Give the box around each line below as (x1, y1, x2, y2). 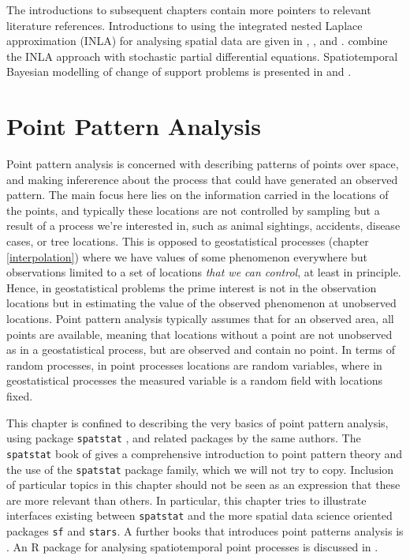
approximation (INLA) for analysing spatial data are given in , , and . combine (6, 32, 388, 49)
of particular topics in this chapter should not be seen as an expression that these (6, 476, 401, 493)
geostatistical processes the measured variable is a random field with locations (6, 372, 383, 389)
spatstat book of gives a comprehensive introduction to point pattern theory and (6, 445, 403, 461)
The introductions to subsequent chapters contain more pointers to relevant (6, 2, 371, 17)
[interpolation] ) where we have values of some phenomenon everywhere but (6, 248, 368, 265)
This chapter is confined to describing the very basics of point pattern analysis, (6, 414, 389, 430)
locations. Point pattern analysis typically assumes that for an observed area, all (6, 310, 394, 327)
